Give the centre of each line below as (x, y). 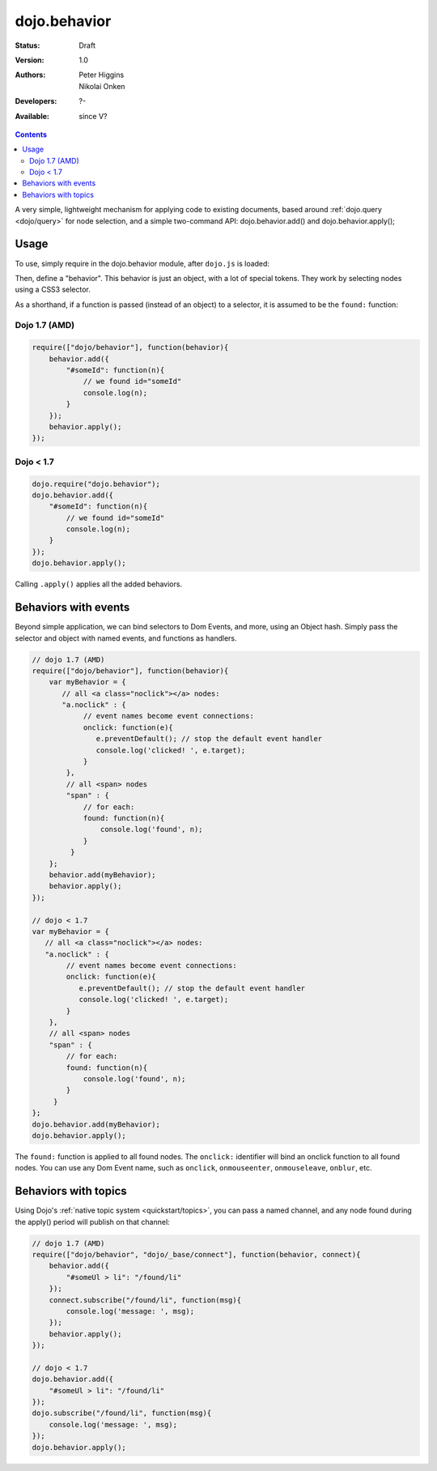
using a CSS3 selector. (53, 290)
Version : (30, 60)
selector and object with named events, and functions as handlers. (126, 638)
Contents (31, 134)
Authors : (30, 75)
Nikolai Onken (102, 86)
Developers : (36, 101)
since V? (93, 116)
